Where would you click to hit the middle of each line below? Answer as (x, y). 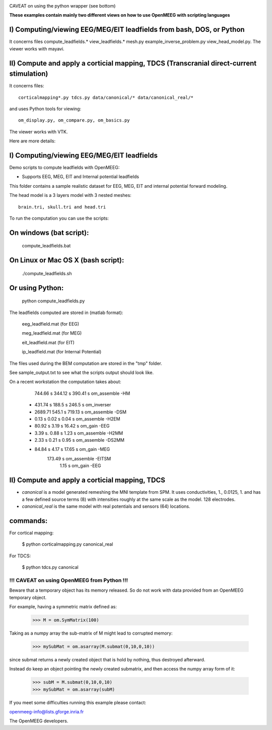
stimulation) (29, 74)
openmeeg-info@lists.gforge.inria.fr (47, 712)
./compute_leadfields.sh (47, 273)
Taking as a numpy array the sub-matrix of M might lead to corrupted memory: (91, 633)
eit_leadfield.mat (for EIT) (48, 342)
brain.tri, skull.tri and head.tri (62, 207)
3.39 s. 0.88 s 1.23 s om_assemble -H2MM (79, 433)
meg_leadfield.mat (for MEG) (52, 333)
